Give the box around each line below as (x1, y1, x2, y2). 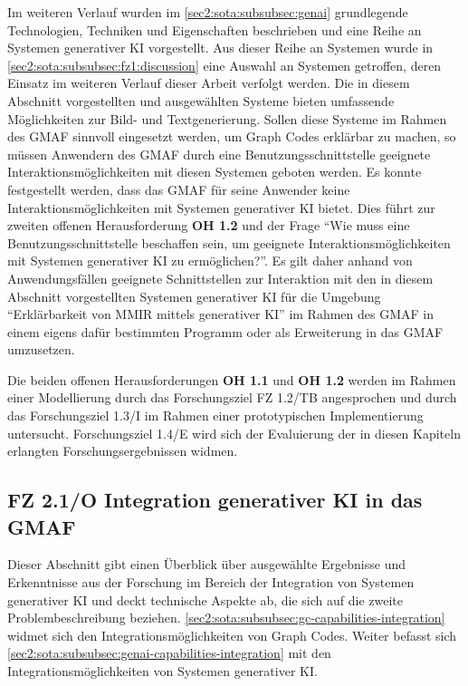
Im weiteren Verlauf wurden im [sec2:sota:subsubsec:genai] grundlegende (7, 3, 408, 21)
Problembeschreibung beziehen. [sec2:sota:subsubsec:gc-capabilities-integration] (7, 608, 445, 627)
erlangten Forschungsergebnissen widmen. (7, 441, 238, 460)
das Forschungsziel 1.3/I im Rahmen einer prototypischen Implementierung (7, 406, 424, 425)
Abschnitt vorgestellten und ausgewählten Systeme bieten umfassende (7, 91, 395, 110)
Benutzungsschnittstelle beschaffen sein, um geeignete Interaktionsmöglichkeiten (7, 233, 451, 252)
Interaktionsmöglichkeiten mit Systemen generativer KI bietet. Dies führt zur (7, 198, 435, 217)
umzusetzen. (7, 340, 75, 359)
